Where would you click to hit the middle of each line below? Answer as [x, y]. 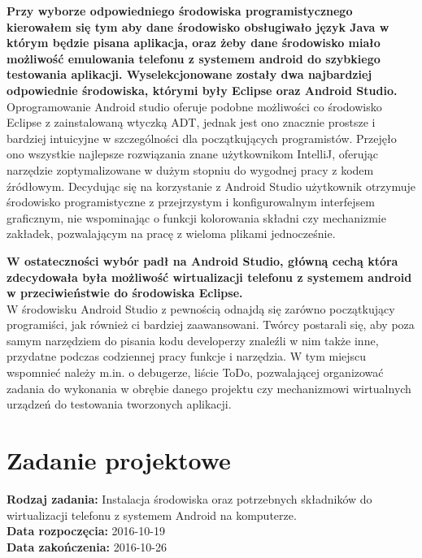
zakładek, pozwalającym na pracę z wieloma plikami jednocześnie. [171, 234]
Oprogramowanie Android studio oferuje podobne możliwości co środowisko [194, 106]
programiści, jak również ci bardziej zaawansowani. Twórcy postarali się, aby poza [211, 324]
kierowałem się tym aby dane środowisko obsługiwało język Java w [198, 26]
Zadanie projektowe [119, 460]
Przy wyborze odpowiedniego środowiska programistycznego [180, 11]
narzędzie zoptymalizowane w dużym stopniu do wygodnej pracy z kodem [190, 169]
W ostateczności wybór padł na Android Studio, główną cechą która [202, 260]
